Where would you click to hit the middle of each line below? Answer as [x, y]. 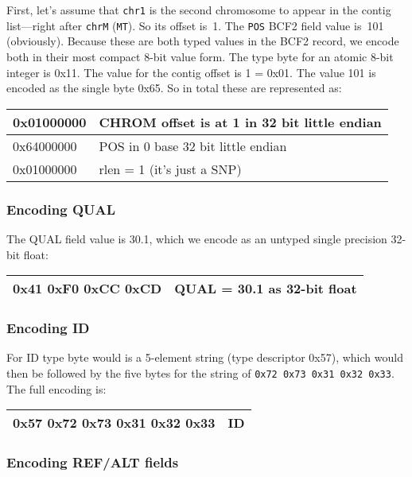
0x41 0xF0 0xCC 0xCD [87, 289]
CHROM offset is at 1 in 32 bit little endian [240, 122]
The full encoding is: [56, 388]
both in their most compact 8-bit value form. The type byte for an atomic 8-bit [200, 56]
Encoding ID [48, 328]
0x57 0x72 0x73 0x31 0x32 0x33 [114, 423]
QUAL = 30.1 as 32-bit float [266, 289]
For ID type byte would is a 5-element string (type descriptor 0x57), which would [205, 357]
